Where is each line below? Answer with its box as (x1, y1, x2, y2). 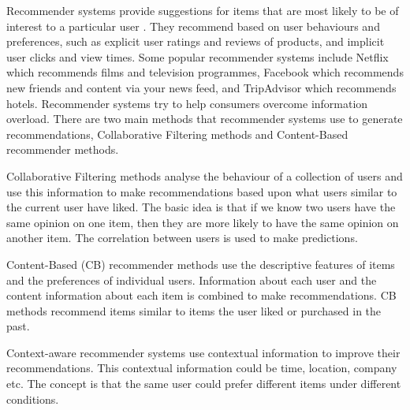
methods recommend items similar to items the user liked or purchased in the (6, 302, 382, 319)
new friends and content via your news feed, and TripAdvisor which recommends (6, 79, 397, 95)
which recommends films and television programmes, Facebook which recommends (6, 64, 404, 80)
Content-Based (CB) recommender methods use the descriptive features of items (6, 255, 395, 272)
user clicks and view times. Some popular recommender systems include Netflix (6, 48, 389, 65)
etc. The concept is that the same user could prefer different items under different (6, 375, 401, 392)
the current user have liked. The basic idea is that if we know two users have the (6, 199, 396, 215)
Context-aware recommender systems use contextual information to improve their (6, 344, 401, 360)
